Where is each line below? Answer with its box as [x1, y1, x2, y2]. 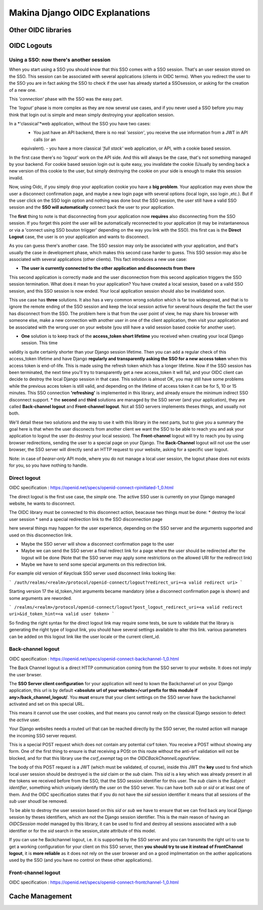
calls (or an [33, 137, 56, 142]
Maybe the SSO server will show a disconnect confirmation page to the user [21, 541, 174, 547]
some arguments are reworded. [9, 595, 73, 601]
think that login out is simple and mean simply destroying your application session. [9, 112, 175, 118]
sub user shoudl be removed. [9, 798, 68, 804]
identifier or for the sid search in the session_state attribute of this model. [9, 828, 156, 833]
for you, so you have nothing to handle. [9, 462, 88, 468]
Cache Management [9, 892, 72, 901]
